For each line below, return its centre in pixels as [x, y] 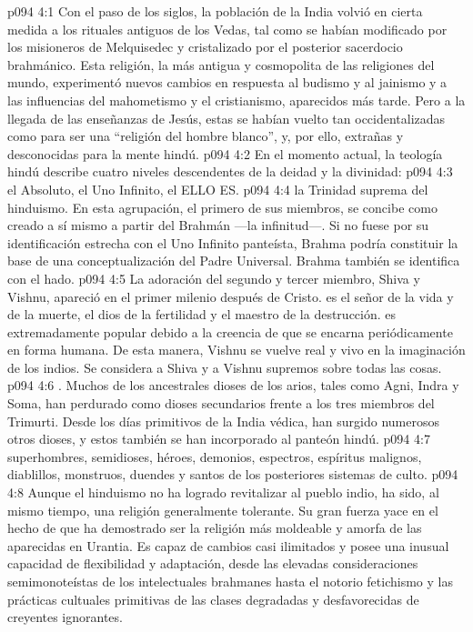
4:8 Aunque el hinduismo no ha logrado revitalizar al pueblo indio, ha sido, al [223, 492]
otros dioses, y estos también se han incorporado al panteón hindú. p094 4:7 [219, 439]
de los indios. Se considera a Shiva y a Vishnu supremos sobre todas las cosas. [225, 367]
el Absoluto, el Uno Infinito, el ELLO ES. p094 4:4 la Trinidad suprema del [218, 189]
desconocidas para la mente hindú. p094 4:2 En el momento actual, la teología [225, 153]
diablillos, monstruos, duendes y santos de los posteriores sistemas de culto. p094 [233, 474]
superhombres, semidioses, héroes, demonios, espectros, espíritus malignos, [215, 456]
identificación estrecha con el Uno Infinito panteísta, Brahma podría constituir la [233, 242]
